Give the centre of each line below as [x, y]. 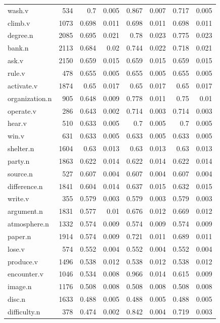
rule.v [16, 73]
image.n [20, 286]
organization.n [30, 98]
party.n [19, 160]
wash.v [18, 10]
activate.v [23, 85]
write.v [18, 198]
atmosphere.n [28, 224]
